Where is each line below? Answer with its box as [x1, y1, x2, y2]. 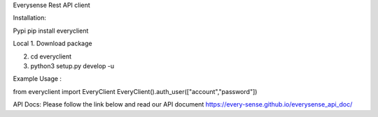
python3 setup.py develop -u [30, 61, 115, 70]
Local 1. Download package [13, 39, 92, 48]
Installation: [13, 14, 47, 22]
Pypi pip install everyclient [13, 26, 89, 35]
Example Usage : [13, 75, 62, 83]
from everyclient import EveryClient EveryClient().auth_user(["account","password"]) [13, 87, 258, 95]
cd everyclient [30, 52, 72, 61]
